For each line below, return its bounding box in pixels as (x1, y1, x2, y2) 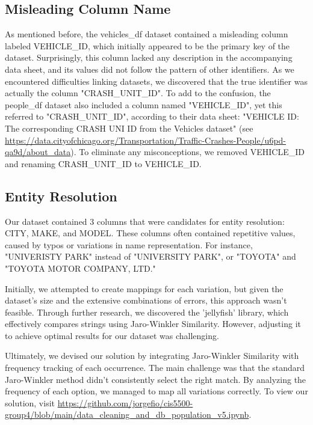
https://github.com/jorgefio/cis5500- (57, 396, 193, 409)
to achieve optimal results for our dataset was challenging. (5, 329, 219, 341)
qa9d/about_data (5, 145, 71, 158)
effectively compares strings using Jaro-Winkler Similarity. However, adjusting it (5, 317, 301, 330)
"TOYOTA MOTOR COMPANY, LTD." (5, 261, 156, 274)
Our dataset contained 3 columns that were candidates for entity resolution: (5, 215, 285, 227)
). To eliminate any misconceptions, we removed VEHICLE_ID (70, 145, 305, 158)
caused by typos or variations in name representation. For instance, (5, 238, 253, 251)
